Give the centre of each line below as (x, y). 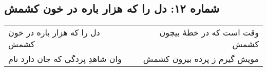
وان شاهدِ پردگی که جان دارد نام (65, 59)
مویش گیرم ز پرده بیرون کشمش (201, 59)
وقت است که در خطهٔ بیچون (209, 32)
